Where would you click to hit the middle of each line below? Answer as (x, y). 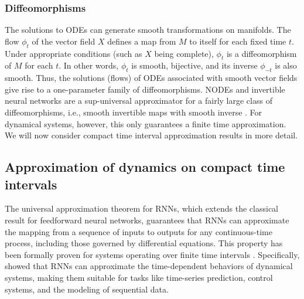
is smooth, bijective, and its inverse (194, 65)
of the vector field (64, 41)
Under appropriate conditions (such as (74, 53)
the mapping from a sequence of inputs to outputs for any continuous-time (139, 231)
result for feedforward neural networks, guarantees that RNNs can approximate (147, 220)
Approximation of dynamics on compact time (145, 167)
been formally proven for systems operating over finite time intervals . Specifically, (152, 254)
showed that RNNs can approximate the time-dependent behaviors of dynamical (149, 266)
